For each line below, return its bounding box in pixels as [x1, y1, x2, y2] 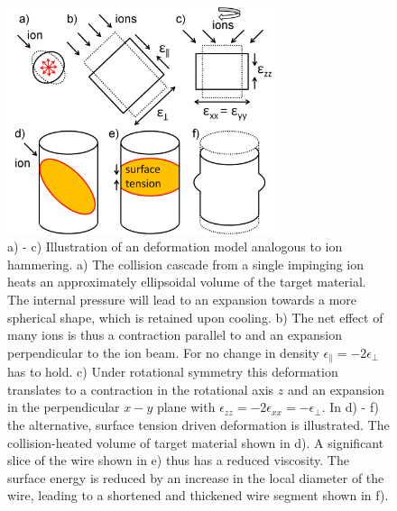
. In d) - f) [321, 397, 380, 416]
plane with [156, 397, 216, 416]
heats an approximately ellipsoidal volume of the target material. [7, 272, 366, 291]
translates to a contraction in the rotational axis [7, 379, 274, 398]
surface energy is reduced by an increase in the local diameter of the [7, 468, 384, 487]
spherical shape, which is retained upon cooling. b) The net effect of [7, 307, 383, 326]
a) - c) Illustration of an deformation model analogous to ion [7, 237, 343, 256]
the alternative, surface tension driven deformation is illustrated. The [7, 415, 390, 433]
